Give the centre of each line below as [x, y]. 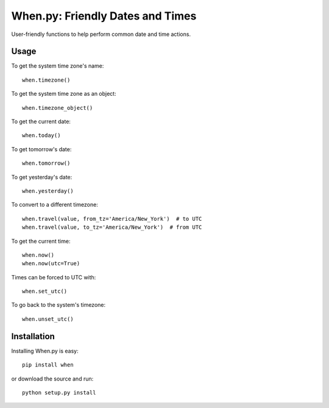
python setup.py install [59, 392]
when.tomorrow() [46, 163]
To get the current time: [41, 241]
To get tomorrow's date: [41, 149]
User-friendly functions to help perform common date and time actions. [101, 34]
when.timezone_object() [58, 108]
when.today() [41, 135]
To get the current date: [41, 121]
